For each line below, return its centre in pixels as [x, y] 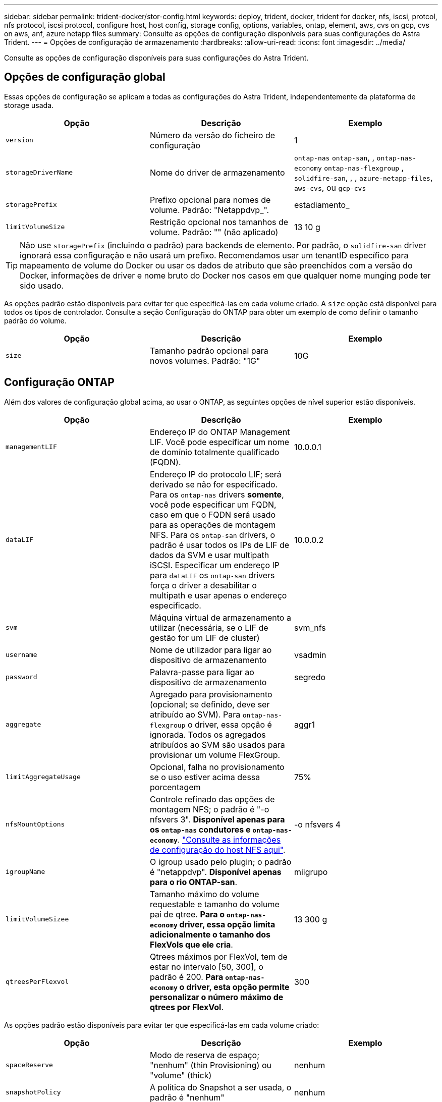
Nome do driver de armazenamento [217, 172]
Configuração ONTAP [59, 382]
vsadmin [310, 655]
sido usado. [42, 285]
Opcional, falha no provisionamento [217, 767]
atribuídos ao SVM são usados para [217, 745]
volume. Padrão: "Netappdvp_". [209, 210]
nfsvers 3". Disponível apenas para [217, 819]
